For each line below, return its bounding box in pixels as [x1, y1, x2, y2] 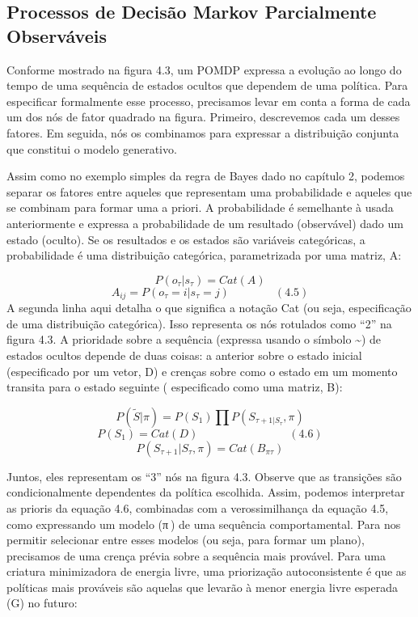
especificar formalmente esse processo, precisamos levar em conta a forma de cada [6, 92, 411, 109]
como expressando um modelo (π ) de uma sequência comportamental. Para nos [6, 515, 401, 532]
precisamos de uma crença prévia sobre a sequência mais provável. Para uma [6, 547, 386, 564]
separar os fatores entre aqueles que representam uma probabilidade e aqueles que [6, 183, 412, 200]
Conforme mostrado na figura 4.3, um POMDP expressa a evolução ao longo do [6, 61, 402, 78]
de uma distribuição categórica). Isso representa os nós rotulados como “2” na [6, 315, 392, 332]
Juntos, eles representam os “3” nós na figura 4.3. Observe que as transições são [6, 467, 402, 484]
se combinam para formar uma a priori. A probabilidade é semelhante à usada [6, 199, 394, 216]
